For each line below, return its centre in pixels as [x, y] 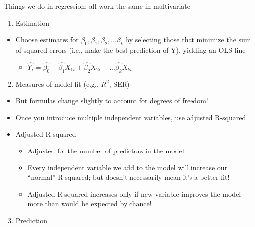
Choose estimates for [47, 39]
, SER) [119, 84]
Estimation [32, 23]
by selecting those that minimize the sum [188, 39]
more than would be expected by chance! [90, 203]
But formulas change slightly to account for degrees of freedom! [112, 101]
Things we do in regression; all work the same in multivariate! [98, 6]
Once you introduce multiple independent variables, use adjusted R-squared [131, 117]
